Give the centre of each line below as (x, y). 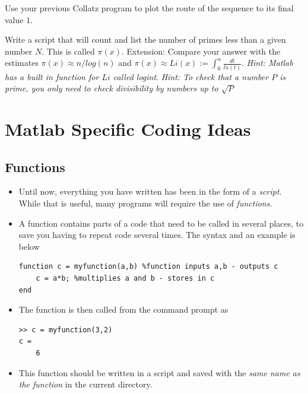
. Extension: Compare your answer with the (201, 51)
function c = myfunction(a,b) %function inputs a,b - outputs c (148, 267)
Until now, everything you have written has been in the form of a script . (150, 191)
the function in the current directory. (85, 384)
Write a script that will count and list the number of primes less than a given (145, 39)
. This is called (68, 51)
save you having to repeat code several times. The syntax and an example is (157, 235)
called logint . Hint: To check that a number (191, 76)
